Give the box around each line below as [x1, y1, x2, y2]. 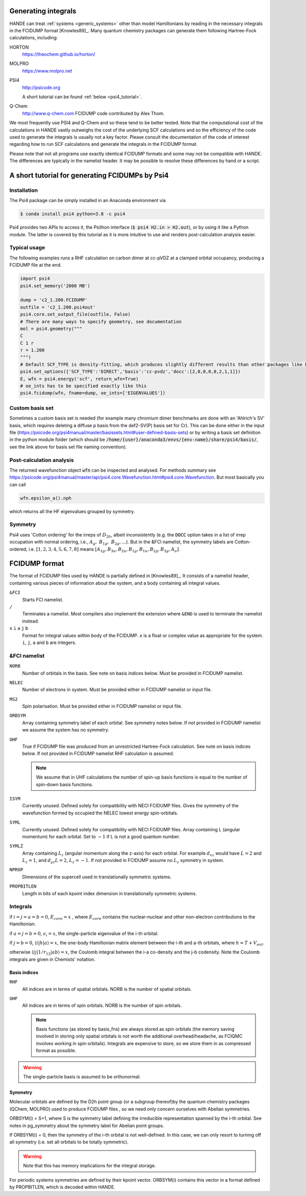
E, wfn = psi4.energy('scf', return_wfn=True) [20, 376, 139, 382]
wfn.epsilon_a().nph [20, 495, 71, 501]
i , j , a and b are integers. [22, 639, 76, 646]
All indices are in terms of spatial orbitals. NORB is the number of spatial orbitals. [22, 986, 192, 992]
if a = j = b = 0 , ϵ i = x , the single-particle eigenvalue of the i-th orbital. [9, 930, 159, 938]
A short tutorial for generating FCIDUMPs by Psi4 [9, 171, 169, 180]
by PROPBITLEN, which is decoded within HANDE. [9, 1184, 116, 1190]
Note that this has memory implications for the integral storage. [23, 1163, 156, 1169]
